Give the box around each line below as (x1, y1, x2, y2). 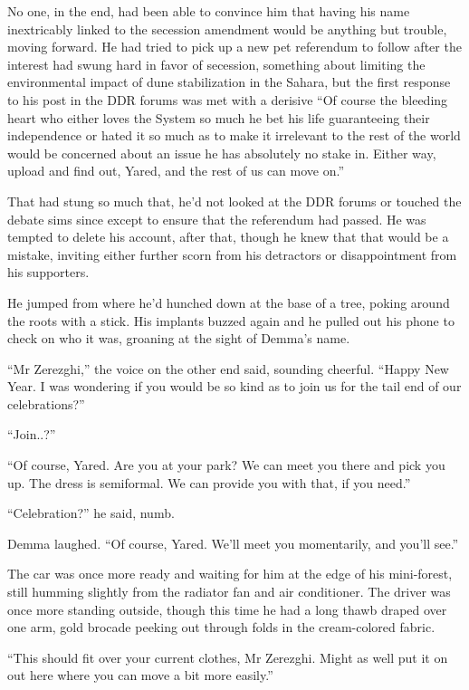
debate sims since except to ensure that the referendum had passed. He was (7, 209, 426, 228)
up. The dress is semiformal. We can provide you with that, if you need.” (7, 473, 411, 492)
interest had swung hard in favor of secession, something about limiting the (7, 54, 426, 73)
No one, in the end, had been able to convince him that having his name (7, 2, 410, 20)
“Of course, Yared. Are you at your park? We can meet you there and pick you (7, 455, 445, 474)
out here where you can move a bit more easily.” (7, 666, 273, 685)
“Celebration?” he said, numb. (7, 503, 175, 522)
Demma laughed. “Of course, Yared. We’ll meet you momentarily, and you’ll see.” (7, 533, 459, 552)
